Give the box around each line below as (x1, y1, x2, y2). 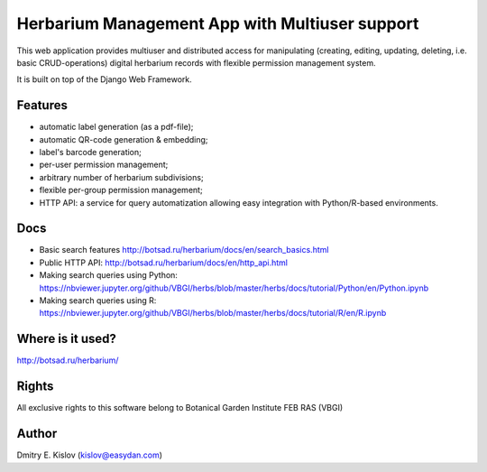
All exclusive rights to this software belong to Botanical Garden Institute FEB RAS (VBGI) (16, 403, 344, 413)
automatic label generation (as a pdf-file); (39, 122, 194, 133)
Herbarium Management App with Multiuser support (16, 14, 419, 33)
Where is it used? (16, 331, 117, 347)
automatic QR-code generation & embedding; (39, 134, 208, 144)
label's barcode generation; (39, 147, 142, 158)
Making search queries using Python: (39, 270, 178, 281)
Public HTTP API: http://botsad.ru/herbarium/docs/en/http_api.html (39, 257, 289, 268)
